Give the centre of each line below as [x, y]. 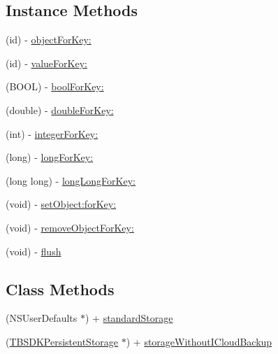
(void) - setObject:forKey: [61, 204]
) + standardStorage [129, 318]
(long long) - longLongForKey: [71, 180]
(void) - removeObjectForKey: [70, 227]
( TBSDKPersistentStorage [62, 341]
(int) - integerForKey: [52, 133]
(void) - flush [34, 251]
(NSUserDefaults [42, 318]
